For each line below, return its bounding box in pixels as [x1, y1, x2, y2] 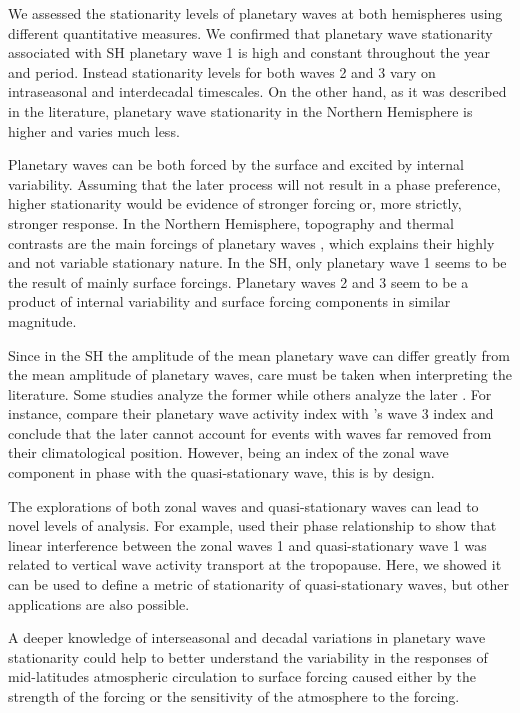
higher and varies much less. [8, 120, 180, 141]
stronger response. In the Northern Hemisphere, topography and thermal [8, 212, 454, 233]
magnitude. [8, 310, 77, 331]
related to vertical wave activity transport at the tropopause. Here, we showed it [8, 554, 502, 575]
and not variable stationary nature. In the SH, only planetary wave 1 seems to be [8, 252, 507, 273]
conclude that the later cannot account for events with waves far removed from [8, 422, 492, 443]
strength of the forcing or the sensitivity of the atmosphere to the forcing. [8, 686, 460, 706]
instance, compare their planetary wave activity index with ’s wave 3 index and [8, 403, 494, 424]
